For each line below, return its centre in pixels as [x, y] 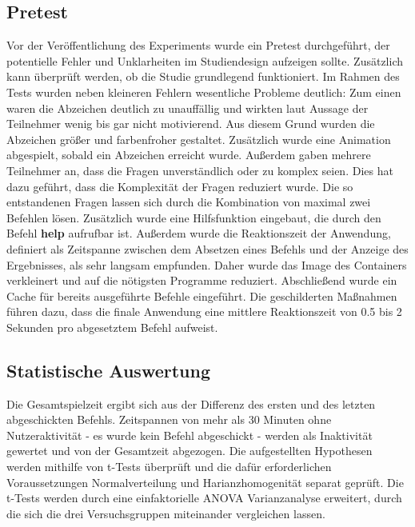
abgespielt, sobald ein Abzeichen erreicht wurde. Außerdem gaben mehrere [189, 155]
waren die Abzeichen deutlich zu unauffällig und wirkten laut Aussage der [188, 108]
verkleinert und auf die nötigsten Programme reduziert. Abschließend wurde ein [202, 280]
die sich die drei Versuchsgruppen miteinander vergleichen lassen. [166, 513]
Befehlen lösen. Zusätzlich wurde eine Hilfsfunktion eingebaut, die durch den [194, 217]
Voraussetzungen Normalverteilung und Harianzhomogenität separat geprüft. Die [205, 482]
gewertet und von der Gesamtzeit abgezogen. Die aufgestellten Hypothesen [190, 451]
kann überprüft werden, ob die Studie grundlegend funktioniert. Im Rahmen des [203, 76]
